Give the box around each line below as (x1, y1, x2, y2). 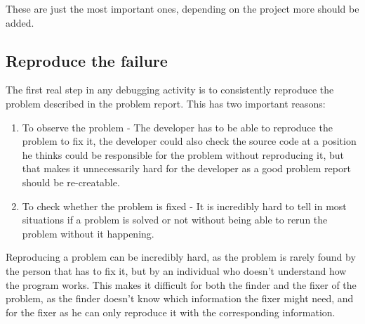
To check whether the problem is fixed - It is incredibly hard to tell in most (22, 198, 347, 213)
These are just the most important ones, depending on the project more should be (6, 1, 359, 15)
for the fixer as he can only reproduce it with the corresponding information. (6, 304, 336, 319)
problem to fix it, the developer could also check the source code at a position (22, 134, 357, 148)
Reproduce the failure (6, 49, 168, 71)
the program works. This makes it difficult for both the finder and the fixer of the (6, 277, 357, 292)
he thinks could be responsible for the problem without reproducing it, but (22, 147, 345, 162)
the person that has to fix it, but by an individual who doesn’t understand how (6, 263, 347, 278)
